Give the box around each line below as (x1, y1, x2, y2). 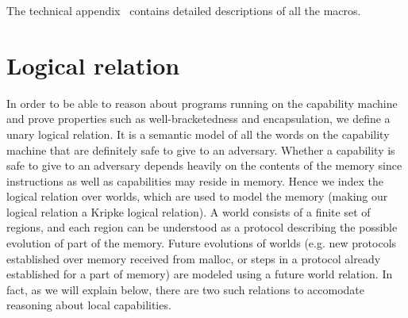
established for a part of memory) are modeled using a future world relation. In (6, 266, 393, 282)
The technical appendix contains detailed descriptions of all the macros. (6, 2, 361, 18)
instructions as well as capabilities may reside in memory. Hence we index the (6, 172, 383, 189)
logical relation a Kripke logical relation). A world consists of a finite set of (6, 203, 371, 220)
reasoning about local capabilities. (6, 297, 171, 313)
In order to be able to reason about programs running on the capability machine (6, 94, 398, 111)
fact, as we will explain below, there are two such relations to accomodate (6, 281, 365, 297)
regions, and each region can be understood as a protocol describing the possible (6, 219, 398, 236)
